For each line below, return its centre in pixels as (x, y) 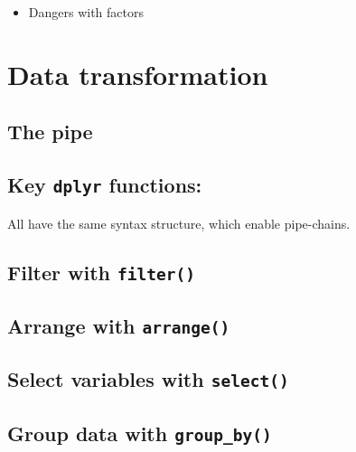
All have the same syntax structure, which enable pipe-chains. (179, 223)
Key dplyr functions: (105, 185)
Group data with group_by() (140, 433)
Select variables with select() (148, 379)
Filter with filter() (102, 272)
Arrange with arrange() (119, 325)
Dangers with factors (86, 12)
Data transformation (138, 74)
